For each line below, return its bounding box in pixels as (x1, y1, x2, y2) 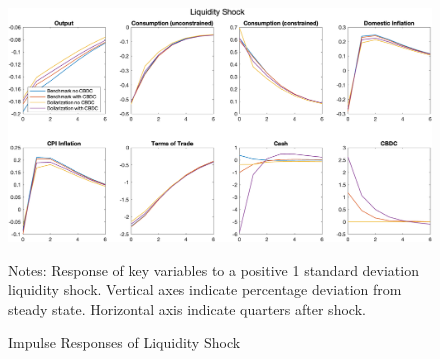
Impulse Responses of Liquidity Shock (8, 332, 241, 353)
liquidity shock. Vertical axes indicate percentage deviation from (8, 279, 402, 300)
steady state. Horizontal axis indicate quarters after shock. (8, 298, 366, 319)
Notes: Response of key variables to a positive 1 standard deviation (8, 259, 419, 280)
